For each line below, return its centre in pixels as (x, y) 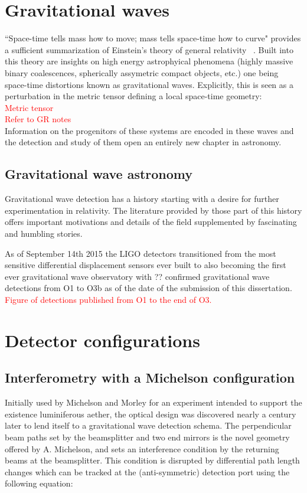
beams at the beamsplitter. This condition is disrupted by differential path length (152, 460)
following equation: (39, 483)
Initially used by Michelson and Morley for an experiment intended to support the (153, 402)
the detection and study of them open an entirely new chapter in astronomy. (143, 142)
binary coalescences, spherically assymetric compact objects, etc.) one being (142, 72)
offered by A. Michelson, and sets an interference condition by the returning (142, 448)
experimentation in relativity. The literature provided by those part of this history (153, 210)
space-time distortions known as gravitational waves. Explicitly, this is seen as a (149, 84)
